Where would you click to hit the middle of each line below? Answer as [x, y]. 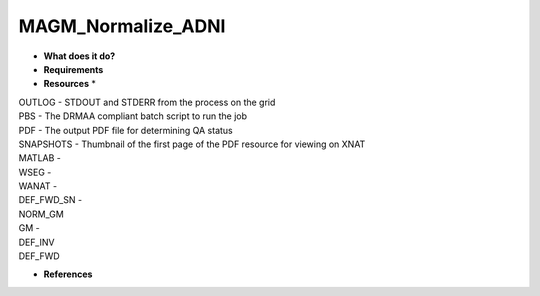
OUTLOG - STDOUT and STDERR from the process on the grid [147, 102]
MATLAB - [40, 158]
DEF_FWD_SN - [50, 200]
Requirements [73, 69]
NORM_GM [41, 214]
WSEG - [35, 172]
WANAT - [38, 186]
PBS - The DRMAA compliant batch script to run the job [133, 116]
